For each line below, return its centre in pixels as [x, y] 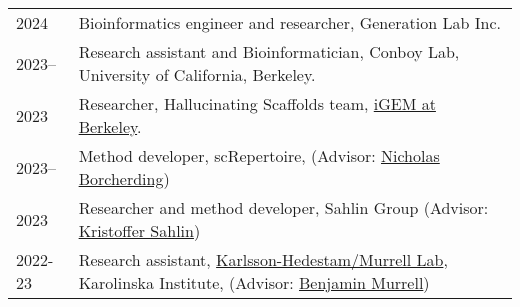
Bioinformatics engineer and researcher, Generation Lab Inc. [289, 22]
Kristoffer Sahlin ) [139, 230]
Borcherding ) [124, 178]
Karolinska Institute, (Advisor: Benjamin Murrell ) [254, 282]
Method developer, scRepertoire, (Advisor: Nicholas [259, 155]
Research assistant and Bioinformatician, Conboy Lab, [269, 51]
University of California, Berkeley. [197, 74]
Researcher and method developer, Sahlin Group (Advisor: [283, 207]
